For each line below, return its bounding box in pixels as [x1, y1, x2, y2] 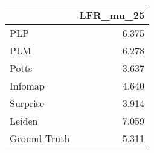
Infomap [10, 79, 45, 93]
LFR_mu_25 [79, 8, 145, 22]
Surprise [10, 96, 45, 110]
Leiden [10, 114, 38, 128]
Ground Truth [10, 131, 70, 145]
